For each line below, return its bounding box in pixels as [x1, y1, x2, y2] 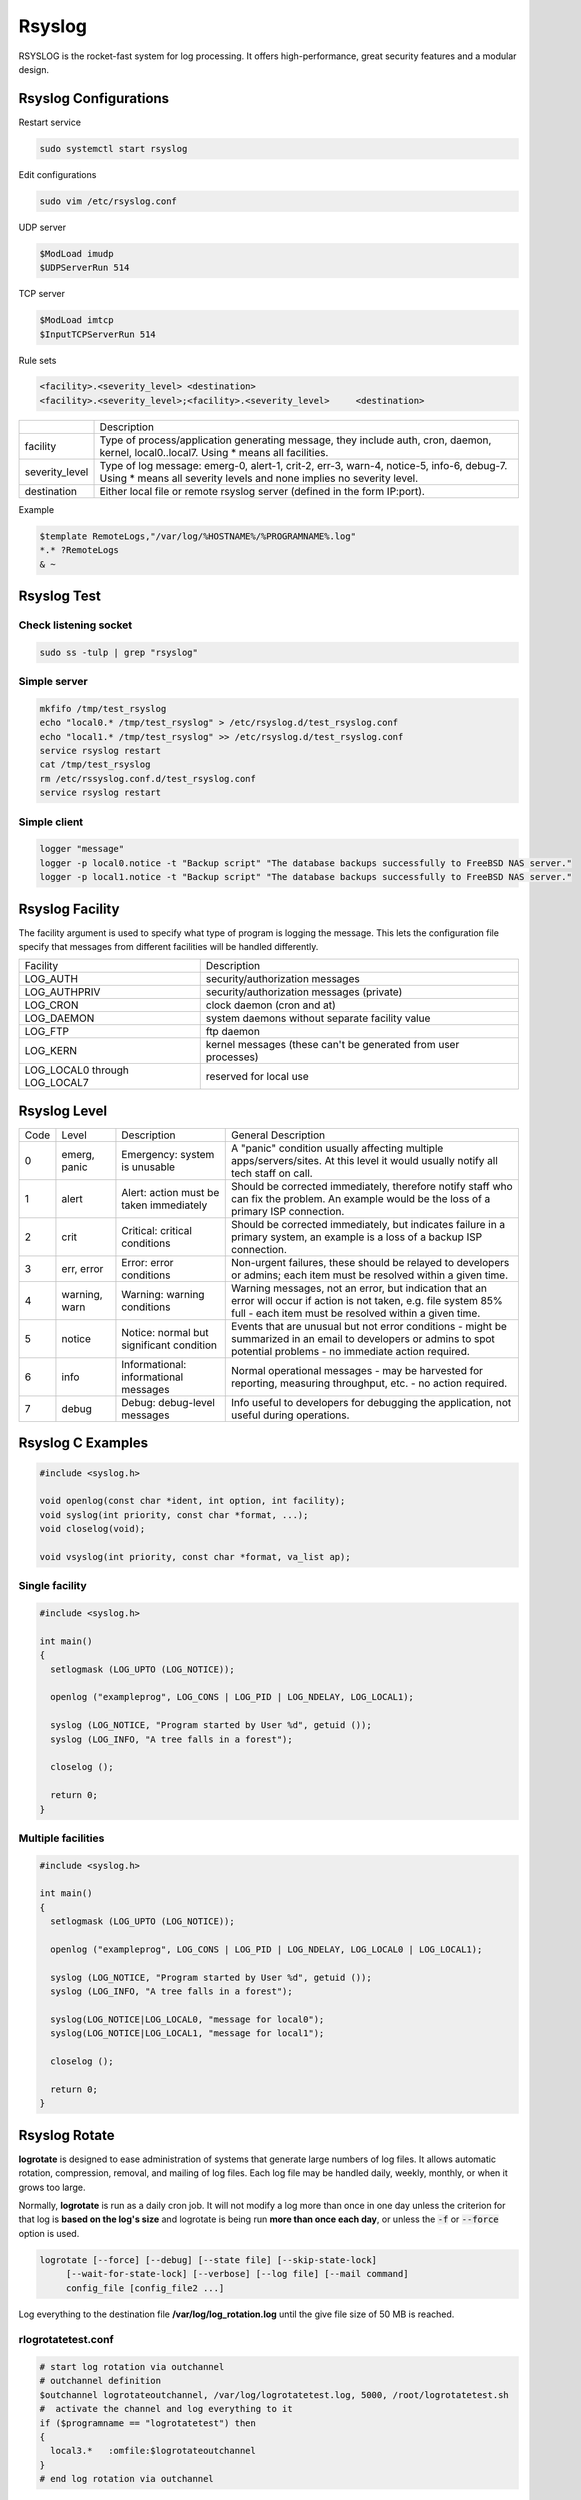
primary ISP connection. [231, 1204, 345, 1218]
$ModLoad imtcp [39, 315, 114, 326]
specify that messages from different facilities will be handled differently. [18, 941, 319, 953]
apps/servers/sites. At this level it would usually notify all [231, 1153, 499, 1167]
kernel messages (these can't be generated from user [205, 1038, 460, 1052]
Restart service [18, 116, 82, 128]
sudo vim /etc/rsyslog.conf [39, 195, 177, 207]
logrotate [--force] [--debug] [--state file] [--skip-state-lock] [39, 2254, 378, 2265]
